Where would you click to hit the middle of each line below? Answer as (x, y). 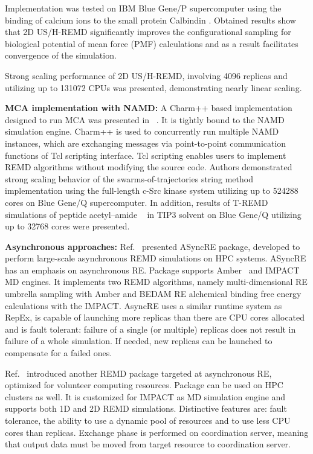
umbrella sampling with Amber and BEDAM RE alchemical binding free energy (153, 294)
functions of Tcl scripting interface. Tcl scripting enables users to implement (146, 155)
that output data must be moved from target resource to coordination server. (148, 444)
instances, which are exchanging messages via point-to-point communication (146, 143)
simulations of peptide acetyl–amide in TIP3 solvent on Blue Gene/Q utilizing (153, 214)
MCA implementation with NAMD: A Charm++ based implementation (149, 108)
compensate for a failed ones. (59, 353)
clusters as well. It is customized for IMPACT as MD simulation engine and (145, 396)
